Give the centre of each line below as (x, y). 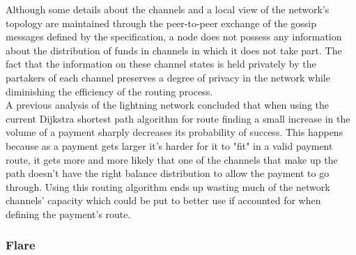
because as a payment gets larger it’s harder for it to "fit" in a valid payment (169, 145)
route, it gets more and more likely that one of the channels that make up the (172, 159)
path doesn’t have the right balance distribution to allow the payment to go (168, 173)
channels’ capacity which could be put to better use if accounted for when (163, 200)
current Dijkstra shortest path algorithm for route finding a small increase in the (178, 118)
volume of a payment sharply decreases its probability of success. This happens (175, 132)
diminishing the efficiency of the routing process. (109, 91)
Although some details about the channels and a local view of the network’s (168, 9)
